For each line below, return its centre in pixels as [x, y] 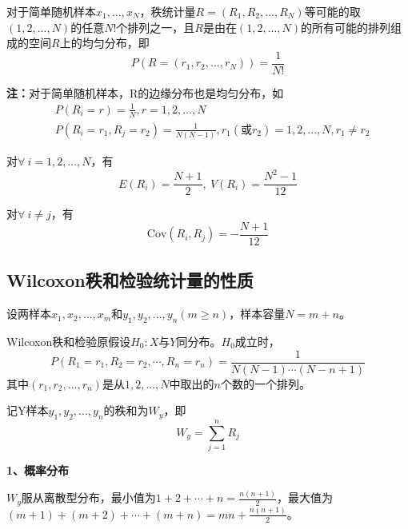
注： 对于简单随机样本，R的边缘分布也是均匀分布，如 [145, 92]
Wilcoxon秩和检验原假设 [69, 341]
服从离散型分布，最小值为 [88, 497]
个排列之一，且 [156, 27]
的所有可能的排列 [346, 27]
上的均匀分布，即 [104, 43]
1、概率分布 [38, 470]
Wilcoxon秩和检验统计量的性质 [130, 280]
